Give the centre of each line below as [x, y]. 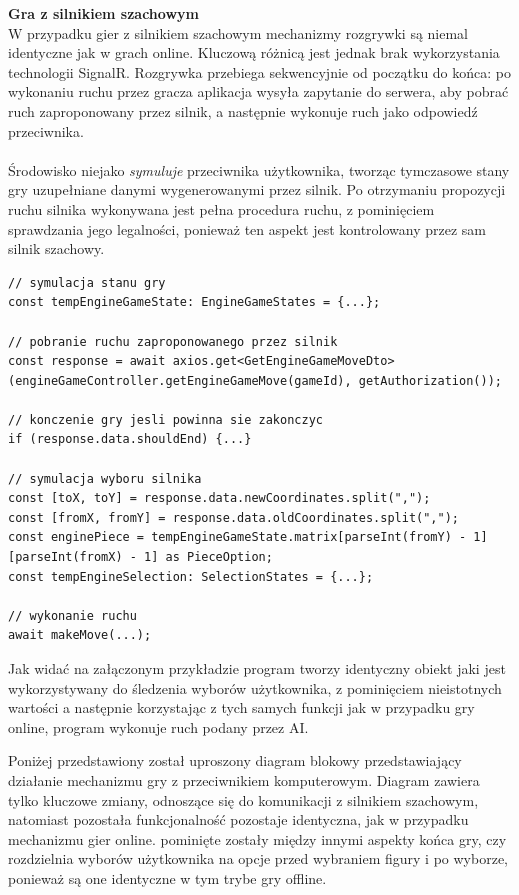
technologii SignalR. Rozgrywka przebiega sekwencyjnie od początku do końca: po [260, 71]
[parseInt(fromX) [65, 557]
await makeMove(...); [80, 635]
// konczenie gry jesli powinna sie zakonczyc [165, 419]
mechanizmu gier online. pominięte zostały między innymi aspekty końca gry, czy [257, 838]
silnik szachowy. [56, 248]
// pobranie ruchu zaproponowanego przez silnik [173, 341]
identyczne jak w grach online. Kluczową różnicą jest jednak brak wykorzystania [254, 52]
